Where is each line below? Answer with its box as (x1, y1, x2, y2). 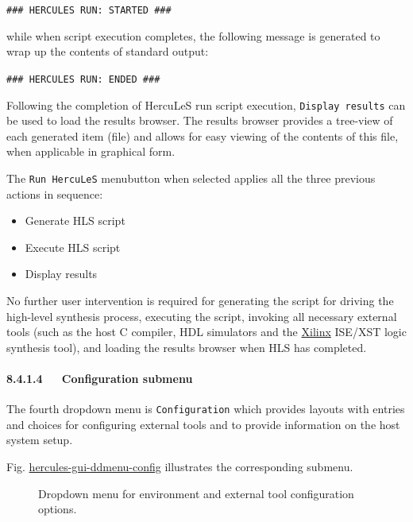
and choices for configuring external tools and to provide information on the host (6, 416, 400, 432)
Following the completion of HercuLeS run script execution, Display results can (6, 96, 406, 113)
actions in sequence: (6, 185, 103, 202)
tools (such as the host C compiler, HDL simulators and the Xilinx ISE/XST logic (6, 323, 407, 340)
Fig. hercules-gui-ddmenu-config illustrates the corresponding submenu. (6, 458, 353, 474)
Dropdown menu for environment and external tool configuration (38, 485, 354, 501)
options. (38, 501, 77, 517)
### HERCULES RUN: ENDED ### (6, 73, 160, 85)
